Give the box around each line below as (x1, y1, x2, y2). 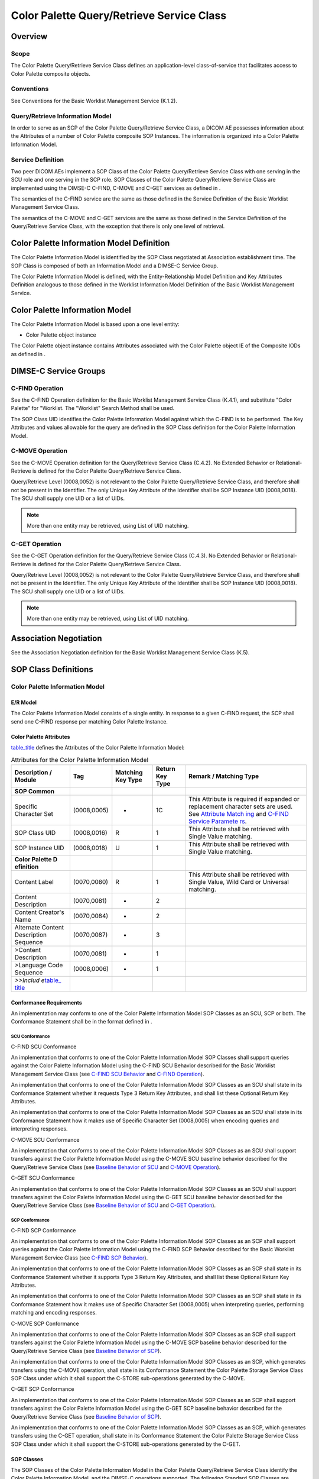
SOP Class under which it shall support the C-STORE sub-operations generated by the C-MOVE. (11, 1374, 246, 1381)
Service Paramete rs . (188, 817, 248, 825)
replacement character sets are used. (188, 802, 293, 810)
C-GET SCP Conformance (11, 1386, 74, 1393)
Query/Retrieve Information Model (11, 112, 112, 120)
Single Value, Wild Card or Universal (188, 877, 289, 886)
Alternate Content (14, 923, 64, 931)
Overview (11, 31, 48, 41)
